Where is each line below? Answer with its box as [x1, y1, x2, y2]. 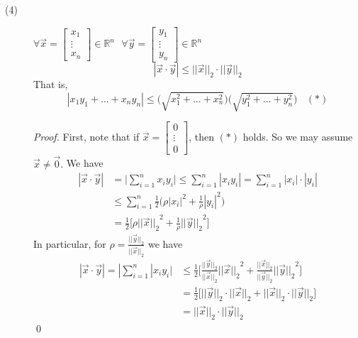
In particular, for [33, 236, 106, 251]
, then [189, 129, 214, 144]
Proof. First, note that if [33, 129, 140, 144]
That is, [33, 77, 68, 92]
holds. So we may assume [242, 129, 353, 144]
